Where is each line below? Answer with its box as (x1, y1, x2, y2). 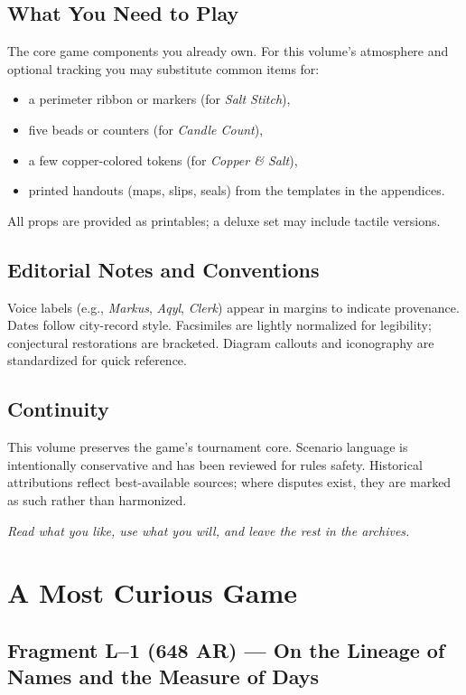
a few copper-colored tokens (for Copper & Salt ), (28, 150, 298, 169)
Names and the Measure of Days (7, 662, 320, 690)
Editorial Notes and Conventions (7, 255, 320, 283)
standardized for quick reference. (7, 351, 187, 370)
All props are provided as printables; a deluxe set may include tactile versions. (7, 211, 441, 230)
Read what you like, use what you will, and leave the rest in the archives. (7, 521, 410, 540)
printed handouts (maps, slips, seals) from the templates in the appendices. (28, 181, 445, 200)
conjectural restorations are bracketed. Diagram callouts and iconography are (7, 333, 434, 352)
